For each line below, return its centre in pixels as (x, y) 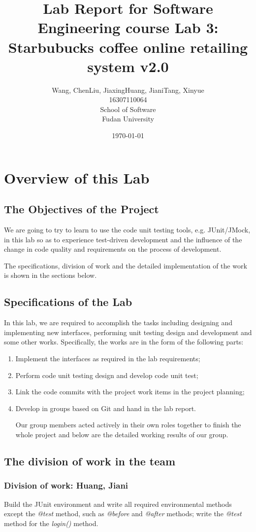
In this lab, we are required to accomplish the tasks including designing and (118, 323)
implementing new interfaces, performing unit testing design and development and (128, 332)
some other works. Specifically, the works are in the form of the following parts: (124, 342)
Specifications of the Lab (68, 302)
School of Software (128, 109)
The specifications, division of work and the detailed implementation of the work (126, 265)
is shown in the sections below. (50, 275)
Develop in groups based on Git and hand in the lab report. (106, 408)
